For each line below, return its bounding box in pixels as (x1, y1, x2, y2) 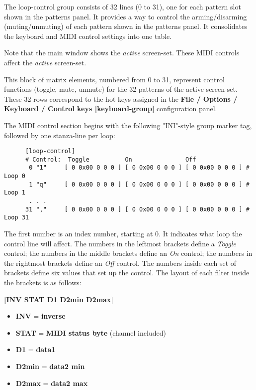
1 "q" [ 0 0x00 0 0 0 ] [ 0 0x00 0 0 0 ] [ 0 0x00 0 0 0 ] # (29, 181, 250, 188)
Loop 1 (4, 189, 25, 196)
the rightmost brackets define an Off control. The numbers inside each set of (4, 257, 237, 268)
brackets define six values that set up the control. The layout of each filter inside (4, 267, 250, 278)
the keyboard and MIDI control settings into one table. (4, 30, 172, 41)
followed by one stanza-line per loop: (4, 130, 115, 140)
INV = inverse (15, 311, 66, 321)
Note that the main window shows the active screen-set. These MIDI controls (4, 47, 240, 58)
